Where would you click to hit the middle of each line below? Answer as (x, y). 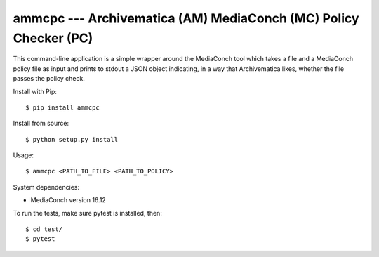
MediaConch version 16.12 (68, 200)
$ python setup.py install (72, 139)
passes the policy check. (49, 79)
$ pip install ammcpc (62, 107)
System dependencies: (46, 187)
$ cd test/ (44, 229)
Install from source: (41, 124)
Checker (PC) (53, 38)
